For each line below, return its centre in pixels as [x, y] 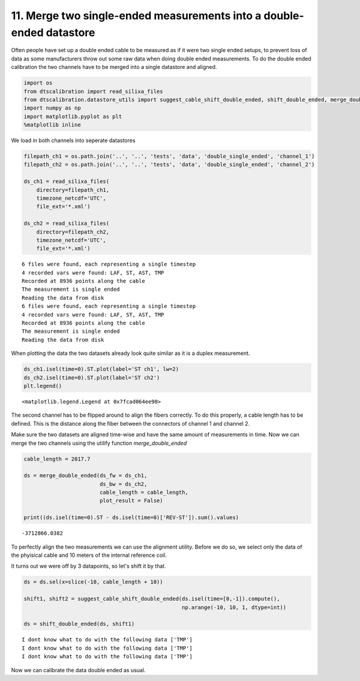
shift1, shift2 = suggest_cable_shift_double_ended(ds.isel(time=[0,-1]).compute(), [152, 599]
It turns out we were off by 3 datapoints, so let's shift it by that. [88, 566]
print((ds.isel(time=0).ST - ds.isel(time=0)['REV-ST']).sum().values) [131, 518]
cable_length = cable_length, [144, 492]
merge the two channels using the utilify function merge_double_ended [99, 443]
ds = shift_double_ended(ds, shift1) [79, 624]
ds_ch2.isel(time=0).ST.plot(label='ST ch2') [92, 377]
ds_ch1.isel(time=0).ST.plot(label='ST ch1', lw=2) [101, 369]
